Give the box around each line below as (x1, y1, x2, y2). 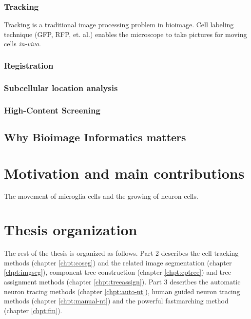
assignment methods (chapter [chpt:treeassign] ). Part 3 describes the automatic (4, 276, 241, 286)
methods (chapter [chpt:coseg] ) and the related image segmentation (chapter (4, 257, 232, 267)
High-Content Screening (4, 104, 100, 116)
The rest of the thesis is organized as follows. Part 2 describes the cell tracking (4, 248, 239, 258)
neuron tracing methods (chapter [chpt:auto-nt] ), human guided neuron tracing (4, 286, 240, 296)
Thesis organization (4, 220, 137, 240)
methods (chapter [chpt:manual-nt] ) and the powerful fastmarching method (4, 296, 229, 306)
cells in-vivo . (4, 38, 41, 49)
